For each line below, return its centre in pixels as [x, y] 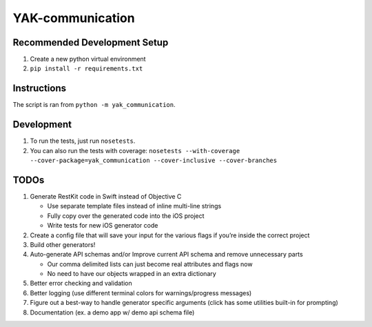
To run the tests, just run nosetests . [83, 141]
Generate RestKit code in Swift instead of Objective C [106, 196]
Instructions [40, 89]
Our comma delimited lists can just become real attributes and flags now [150, 264]
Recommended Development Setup [91, 42]
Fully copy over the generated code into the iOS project [126, 216]
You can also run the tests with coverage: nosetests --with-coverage [135, 150]
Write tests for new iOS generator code [103, 226]
